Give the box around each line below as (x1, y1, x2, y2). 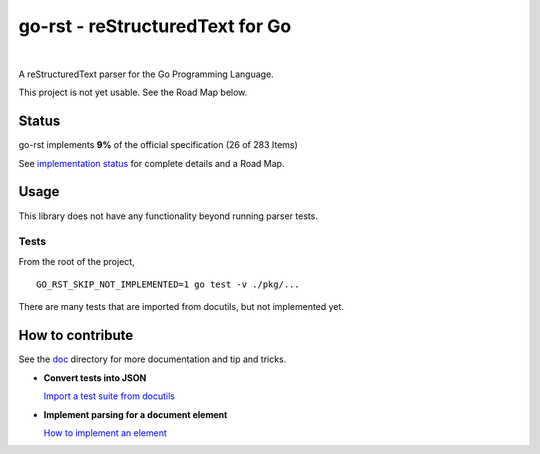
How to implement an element (43, 426, 167, 439)
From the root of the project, (18, 255, 135, 267)
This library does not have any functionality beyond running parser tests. (18, 210, 319, 222)
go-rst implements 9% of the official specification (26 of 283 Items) (18, 139, 299, 151)
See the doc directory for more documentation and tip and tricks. (18, 353, 287, 365)
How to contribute (18, 327, 134, 344)
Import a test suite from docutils (43, 390, 175, 402)
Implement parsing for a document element (43, 408, 228, 420)
